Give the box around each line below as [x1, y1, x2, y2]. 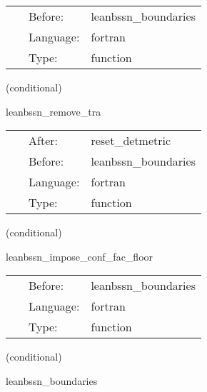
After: [29, 132, 58, 149]
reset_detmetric [91, 132, 171, 149]
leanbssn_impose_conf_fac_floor [6, 248, 153, 263]
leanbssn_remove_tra [6, 104, 101, 119]
